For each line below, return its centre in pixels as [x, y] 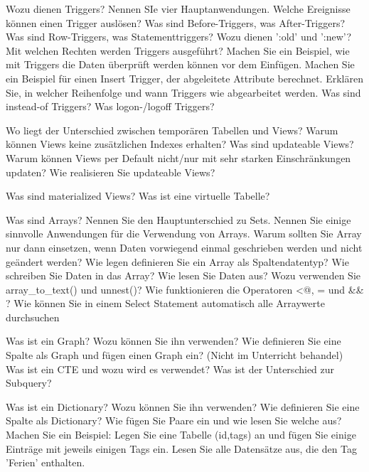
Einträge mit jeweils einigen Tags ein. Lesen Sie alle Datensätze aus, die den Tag [182, 448]
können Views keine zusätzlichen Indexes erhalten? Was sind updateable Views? [180, 144]
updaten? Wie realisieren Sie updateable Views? [111, 172]
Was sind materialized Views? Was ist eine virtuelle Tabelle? [138, 196]
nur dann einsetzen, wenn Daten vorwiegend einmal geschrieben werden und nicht [184, 247]
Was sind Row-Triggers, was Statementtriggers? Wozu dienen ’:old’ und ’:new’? [179, 37]
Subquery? [29, 383]
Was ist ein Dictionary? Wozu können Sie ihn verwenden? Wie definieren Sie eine [183, 406]
